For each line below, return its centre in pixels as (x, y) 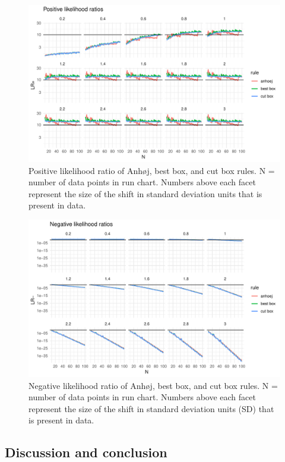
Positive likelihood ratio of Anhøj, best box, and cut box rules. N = (152, 170)
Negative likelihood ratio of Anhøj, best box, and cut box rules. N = (153, 385)
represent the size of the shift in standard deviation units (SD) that (151, 408)
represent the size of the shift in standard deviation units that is (145, 193)
